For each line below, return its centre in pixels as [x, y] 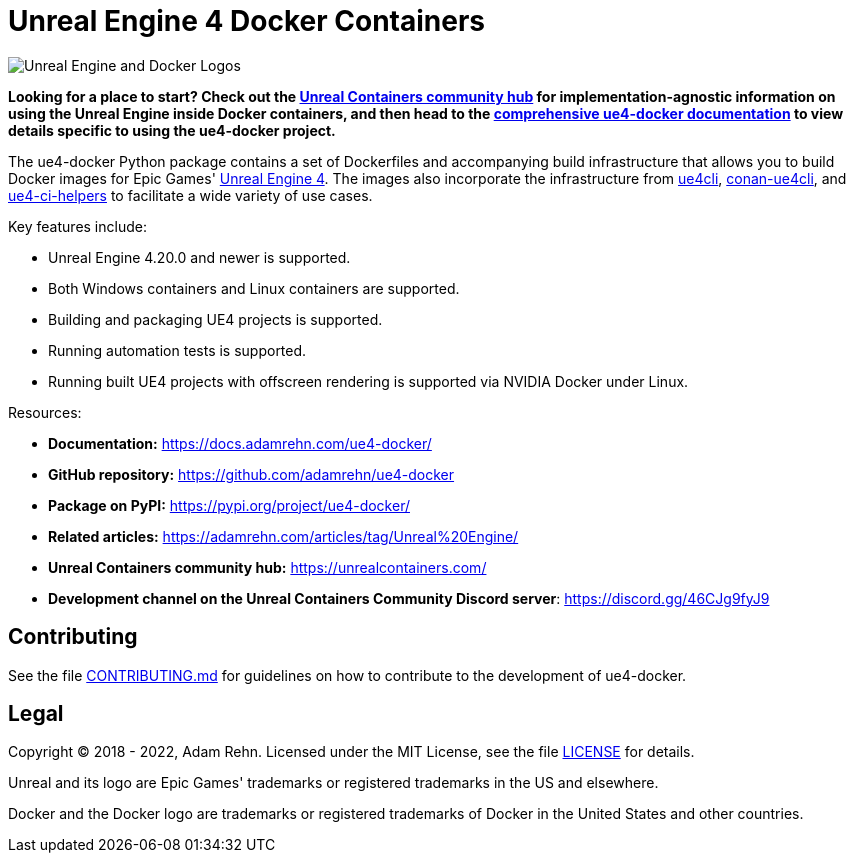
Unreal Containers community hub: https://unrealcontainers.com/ [267, 567]
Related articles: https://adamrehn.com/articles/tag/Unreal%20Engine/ [283, 536]
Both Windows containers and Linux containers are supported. [254, 288]
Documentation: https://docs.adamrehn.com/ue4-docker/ [240, 443]
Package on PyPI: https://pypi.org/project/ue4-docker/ [229, 505]
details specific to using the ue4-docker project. [172, 130]
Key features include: [77, 226]
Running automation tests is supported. [177, 350]
